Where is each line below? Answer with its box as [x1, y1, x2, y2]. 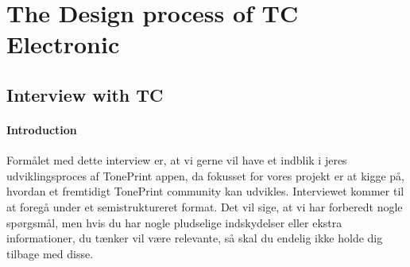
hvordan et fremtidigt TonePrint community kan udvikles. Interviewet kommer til [6, 183, 404, 199]
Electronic [6, 28, 120, 60]
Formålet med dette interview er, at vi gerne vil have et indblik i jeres [6, 152, 347, 168]
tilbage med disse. [6, 245, 94, 261]
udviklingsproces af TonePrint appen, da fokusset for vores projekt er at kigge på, [6, 167, 404, 184]
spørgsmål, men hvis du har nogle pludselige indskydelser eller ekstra [6, 214, 342, 230]
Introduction [6, 121, 77, 137]
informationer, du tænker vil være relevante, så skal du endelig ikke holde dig [6, 230, 383, 246]
